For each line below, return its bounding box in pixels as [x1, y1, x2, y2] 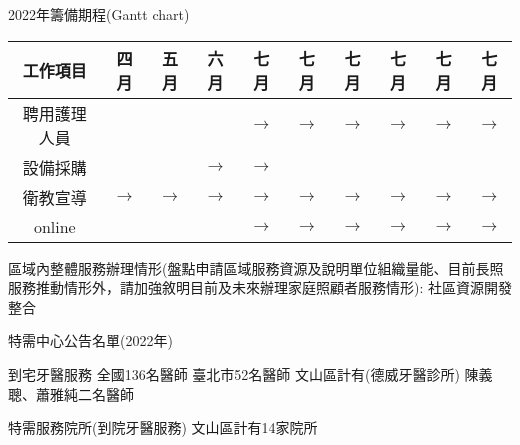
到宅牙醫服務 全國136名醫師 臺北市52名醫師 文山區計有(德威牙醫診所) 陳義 [8, 363, 493, 384]
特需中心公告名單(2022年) [8, 330, 173, 351]
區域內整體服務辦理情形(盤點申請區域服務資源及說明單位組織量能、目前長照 [8, 257, 504, 278]
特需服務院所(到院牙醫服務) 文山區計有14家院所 [8, 417, 318, 438]
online [33, 214, 76, 238]
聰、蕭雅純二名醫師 [8, 383, 134, 404]
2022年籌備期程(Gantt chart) [8, 4, 190, 24]
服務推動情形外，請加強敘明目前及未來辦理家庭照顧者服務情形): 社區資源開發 [8, 277, 512, 298]
